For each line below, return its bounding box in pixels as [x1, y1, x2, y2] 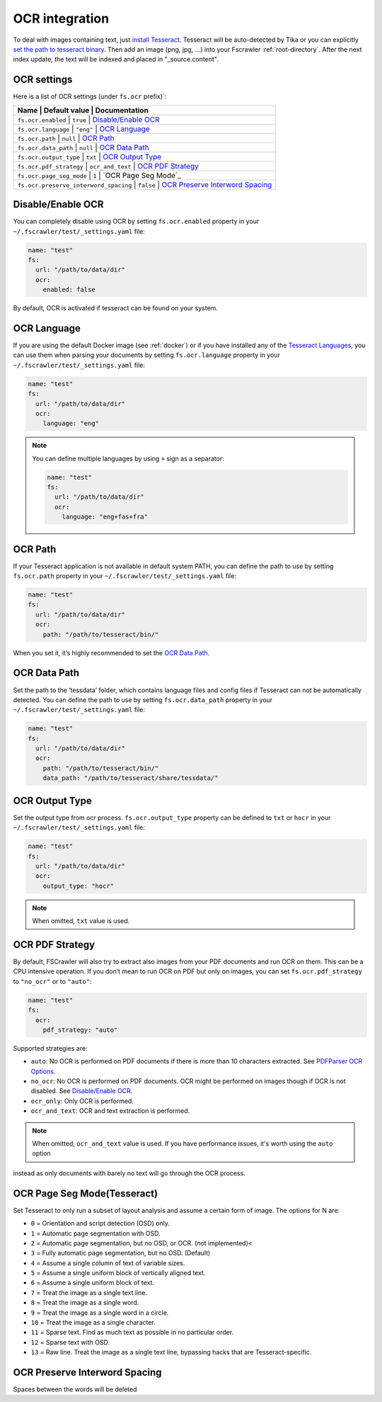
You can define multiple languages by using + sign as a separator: [32, 454, 224, 463]
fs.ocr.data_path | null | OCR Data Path [17, 142, 149, 152]
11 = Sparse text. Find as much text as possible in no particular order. [30, 1328, 234, 1337]
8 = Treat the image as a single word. [30, 1299, 139, 1307]
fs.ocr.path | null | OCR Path [17, 133, 115, 143]
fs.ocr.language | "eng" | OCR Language [17, 124, 150, 134]
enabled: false [42, 286, 95, 294]
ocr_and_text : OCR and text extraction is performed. [30, 1107, 190, 1115]
